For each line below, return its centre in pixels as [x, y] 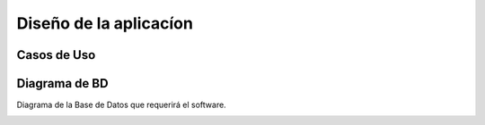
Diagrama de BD [62, 83]
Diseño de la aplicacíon [105, 23]
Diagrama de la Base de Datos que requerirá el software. [121, 105]
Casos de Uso [56, 55]
